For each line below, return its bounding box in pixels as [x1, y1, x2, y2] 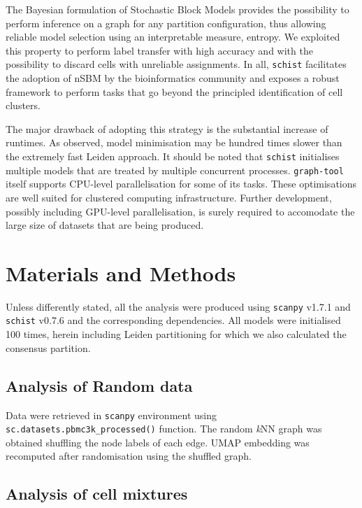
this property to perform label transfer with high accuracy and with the [6, 43, 313, 57]
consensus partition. [6, 340, 91, 355]
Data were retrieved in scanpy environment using [6, 407, 217, 422]
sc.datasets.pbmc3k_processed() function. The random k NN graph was [6, 421, 322, 436]
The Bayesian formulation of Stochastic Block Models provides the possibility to [6, 2, 349, 16]
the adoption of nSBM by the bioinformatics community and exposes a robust [6, 71, 340, 85]
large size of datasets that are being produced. [6, 218, 204, 232]
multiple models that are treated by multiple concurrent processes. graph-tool [6, 162, 344, 177]
